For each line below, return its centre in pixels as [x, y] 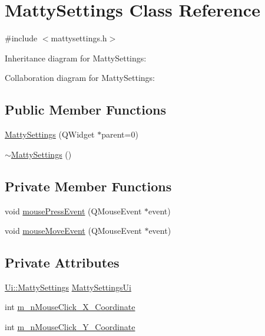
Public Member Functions [85, 110]
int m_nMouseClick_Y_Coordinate [70, 327]
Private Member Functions [88, 186]
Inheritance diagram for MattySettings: [76, 58]
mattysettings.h [79, 38]
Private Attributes [62, 262]
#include [21, 38]
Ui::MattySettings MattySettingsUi [68, 287]
